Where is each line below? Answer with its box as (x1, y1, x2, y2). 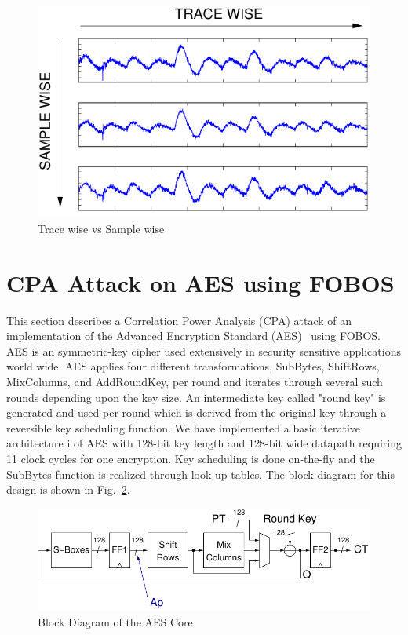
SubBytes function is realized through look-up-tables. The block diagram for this (6, 465, 395, 482)
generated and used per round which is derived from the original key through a (6, 404, 387, 421)
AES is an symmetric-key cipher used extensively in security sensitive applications (6, 342, 401, 359)
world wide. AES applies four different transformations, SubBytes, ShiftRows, (6, 358, 380, 374)
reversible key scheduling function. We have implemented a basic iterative (6, 419, 361, 436)
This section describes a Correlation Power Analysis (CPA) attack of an (6, 312, 352, 328)
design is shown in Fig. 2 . (6, 481, 130, 498)
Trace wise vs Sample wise (38, 220, 165, 236)
